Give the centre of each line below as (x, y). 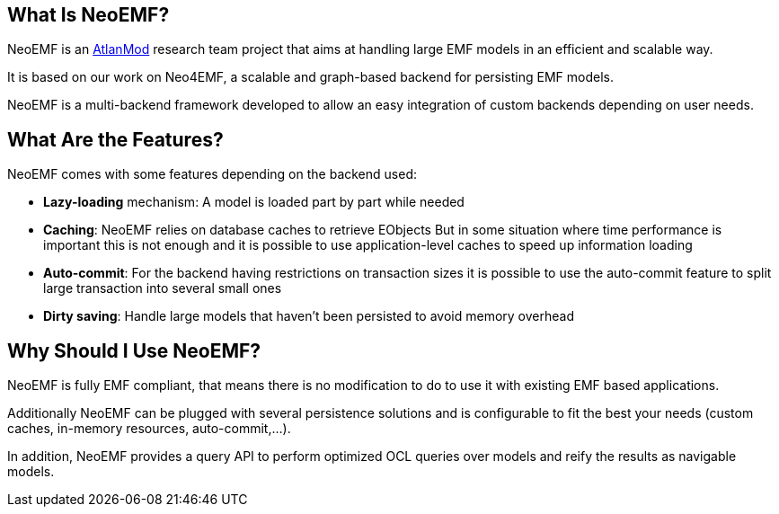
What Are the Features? (115, 139)
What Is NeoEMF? (89, 15)
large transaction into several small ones (163, 288)
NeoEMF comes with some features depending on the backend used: (212, 174)
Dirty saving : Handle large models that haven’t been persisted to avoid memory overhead (309, 316)
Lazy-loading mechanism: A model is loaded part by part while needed (254, 202)
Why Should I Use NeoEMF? (134, 350)
